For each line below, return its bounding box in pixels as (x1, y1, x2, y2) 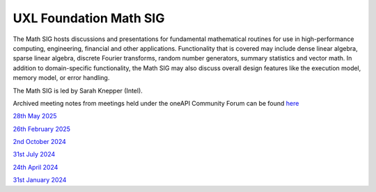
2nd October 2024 (13, 138, 66, 146)
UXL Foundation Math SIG (13, 10, 165, 26)
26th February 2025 (13, 125, 71, 133)
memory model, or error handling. (13, 74, 110, 82)
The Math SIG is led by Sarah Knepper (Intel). (13, 86, 143, 95)
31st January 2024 (13, 176, 67, 184)
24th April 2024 (13, 163, 58, 171)
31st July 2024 (13, 150, 56, 159)
